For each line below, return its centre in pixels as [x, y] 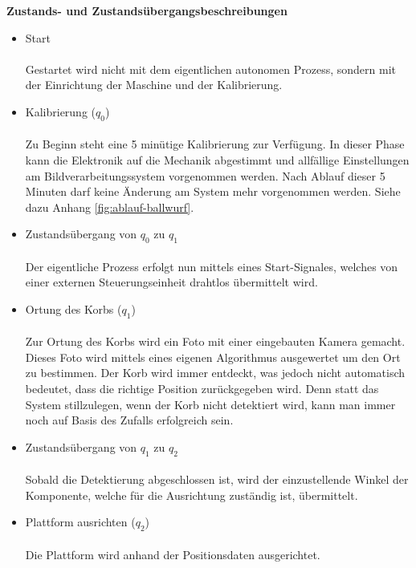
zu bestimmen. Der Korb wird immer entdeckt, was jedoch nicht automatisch [215, 373]
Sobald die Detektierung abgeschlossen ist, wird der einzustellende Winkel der [217, 479]
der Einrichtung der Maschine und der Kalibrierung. [154, 85]
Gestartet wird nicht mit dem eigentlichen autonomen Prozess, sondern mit [210, 69]
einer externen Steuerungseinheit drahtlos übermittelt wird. [171, 282]
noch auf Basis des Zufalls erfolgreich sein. [129, 420]
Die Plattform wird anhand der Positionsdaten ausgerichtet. [173, 554]
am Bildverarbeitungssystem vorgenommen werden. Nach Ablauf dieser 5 [205, 175]
